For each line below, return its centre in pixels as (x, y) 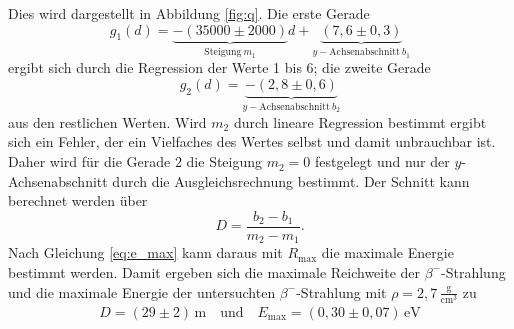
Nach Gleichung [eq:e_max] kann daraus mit (145, 252)
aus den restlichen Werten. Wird (107, 121)
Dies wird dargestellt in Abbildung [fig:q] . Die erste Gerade (189, 13)
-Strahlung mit (341, 291)
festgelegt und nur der (382, 161)
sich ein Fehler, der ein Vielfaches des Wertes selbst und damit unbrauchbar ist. (252, 141)
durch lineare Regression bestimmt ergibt (360, 121)
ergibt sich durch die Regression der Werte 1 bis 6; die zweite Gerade (219, 67)
